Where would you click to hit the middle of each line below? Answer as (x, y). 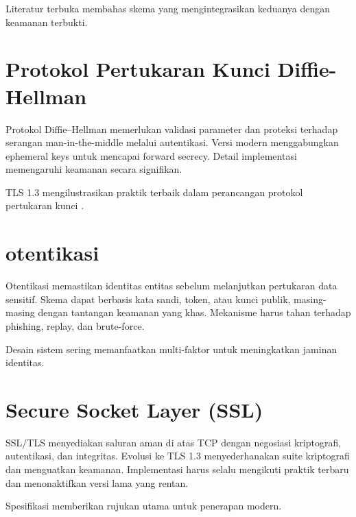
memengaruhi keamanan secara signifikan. (94, 169)
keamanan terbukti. (47, 22)
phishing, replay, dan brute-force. (75, 325)
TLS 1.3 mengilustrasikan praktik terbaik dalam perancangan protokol (154, 192)
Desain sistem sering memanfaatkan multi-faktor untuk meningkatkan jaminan (171, 349)
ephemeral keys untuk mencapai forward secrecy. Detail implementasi (151, 155)
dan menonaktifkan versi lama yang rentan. (97, 482)
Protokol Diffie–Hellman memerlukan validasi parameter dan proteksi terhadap (172, 129)
